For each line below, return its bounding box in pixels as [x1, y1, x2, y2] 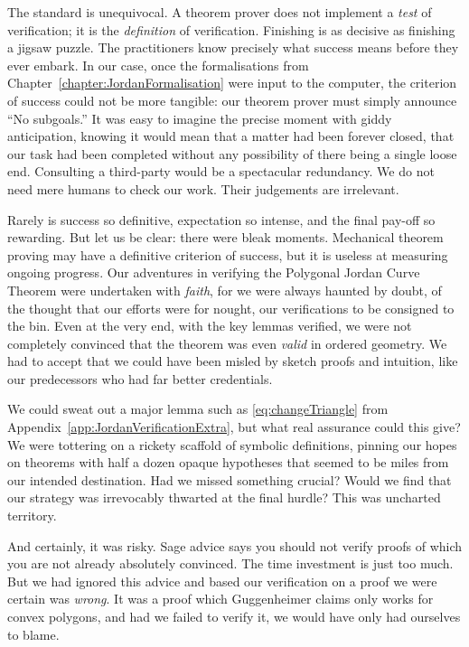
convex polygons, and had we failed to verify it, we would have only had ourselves [7, 607, 461, 625]
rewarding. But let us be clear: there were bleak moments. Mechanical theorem [7, 228, 444, 247]
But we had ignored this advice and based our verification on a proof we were [7, 571, 437, 590]
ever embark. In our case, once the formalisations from [7, 55, 309, 74]
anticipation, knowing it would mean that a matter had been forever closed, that [7, 127, 455, 145]
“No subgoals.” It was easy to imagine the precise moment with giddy [7, 108, 392, 127]
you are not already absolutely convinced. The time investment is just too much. [7, 554, 454, 573]
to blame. [7, 624, 60, 643]
